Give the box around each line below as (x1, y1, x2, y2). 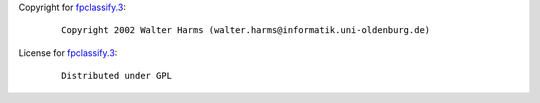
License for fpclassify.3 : (18, 46, 118, 59)
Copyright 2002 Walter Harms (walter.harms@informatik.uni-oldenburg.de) (61, 25, 431, 36)
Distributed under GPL (61, 70, 173, 82)
